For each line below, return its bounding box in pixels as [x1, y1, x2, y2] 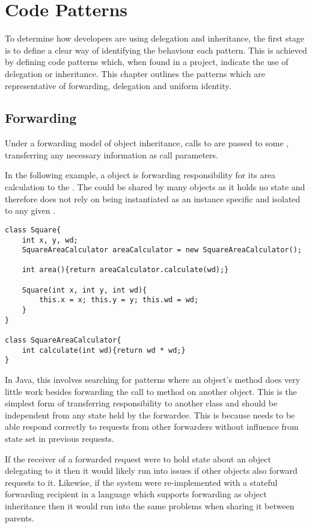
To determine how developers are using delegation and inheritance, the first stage [5, 32, 304, 45]
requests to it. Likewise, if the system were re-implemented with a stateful [5, 476, 278, 488]
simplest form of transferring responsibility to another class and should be [5, 397, 278, 409]
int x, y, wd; [22, 235, 78, 244]
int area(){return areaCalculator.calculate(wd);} [22, 266, 229, 275]
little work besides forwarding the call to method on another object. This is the [5, 385, 297, 397]
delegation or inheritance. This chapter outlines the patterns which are [5, 67, 265, 79]
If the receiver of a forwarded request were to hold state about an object [5, 452, 271, 465]
